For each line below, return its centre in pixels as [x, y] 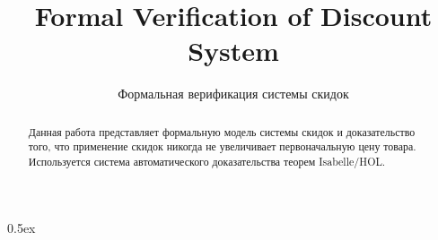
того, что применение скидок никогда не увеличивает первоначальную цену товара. [222, 146]
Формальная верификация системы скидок [233, 94]
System [233, 51]
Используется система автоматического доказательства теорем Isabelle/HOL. [207, 162]
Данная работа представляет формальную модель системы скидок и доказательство [222, 131]
